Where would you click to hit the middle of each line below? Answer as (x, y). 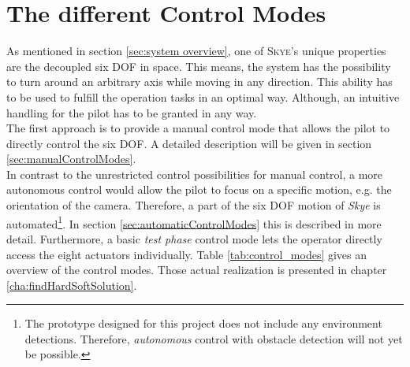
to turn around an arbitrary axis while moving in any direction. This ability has (199, 82)
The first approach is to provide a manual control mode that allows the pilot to (198, 128)
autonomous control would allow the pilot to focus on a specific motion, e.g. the (199, 189)
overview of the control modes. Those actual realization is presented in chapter (197, 270)
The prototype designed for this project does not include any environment (203, 323)
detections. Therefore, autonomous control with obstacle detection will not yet (214, 338)
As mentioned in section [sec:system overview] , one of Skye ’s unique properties (196, 51)
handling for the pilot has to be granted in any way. (132, 112)
